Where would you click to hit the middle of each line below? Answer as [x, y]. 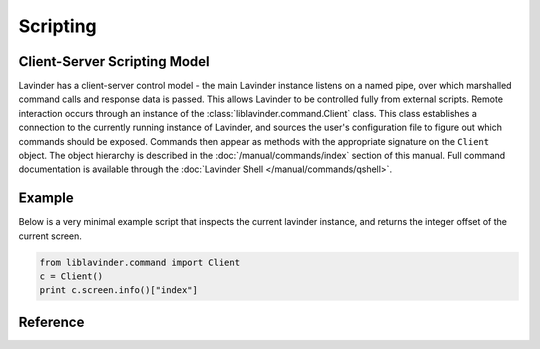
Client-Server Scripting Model [114, 61]
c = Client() [71, 276]
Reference [51, 321]
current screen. [50, 236]
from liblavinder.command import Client [139, 262]
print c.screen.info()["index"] [119, 290]
